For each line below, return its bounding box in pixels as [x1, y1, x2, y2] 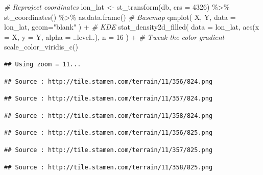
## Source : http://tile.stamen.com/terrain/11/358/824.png [4, 112, 213, 119]
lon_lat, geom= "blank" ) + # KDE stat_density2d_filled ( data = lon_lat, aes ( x [4, 21, 259, 32]
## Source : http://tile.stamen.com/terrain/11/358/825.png [4, 163, 213, 171]
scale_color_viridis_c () [4, 41, 78, 52]
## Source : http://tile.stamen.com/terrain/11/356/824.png [4, 78, 213, 85]
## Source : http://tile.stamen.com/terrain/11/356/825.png [4, 129, 213, 137]
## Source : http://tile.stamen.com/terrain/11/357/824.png [4, 95, 213, 103]
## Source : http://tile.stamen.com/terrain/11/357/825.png [4, 146, 213, 154]
